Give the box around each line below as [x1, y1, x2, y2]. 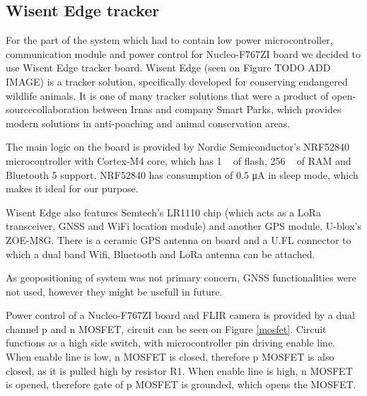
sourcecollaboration [6, 102, 90, 117]
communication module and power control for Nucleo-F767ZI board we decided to [6, 46, 361, 61]
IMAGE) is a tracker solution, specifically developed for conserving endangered [6, 74, 348, 88]
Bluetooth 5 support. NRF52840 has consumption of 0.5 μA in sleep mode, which [6, 167, 359, 182]
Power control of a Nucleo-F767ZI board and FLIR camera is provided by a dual [6, 308, 355, 322]
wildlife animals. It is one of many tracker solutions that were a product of [6, 88, 329, 103]
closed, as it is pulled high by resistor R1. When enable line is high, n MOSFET [6, 363, 353, 378]
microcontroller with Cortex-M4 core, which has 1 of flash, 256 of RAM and [6, 153, 351, 168]
